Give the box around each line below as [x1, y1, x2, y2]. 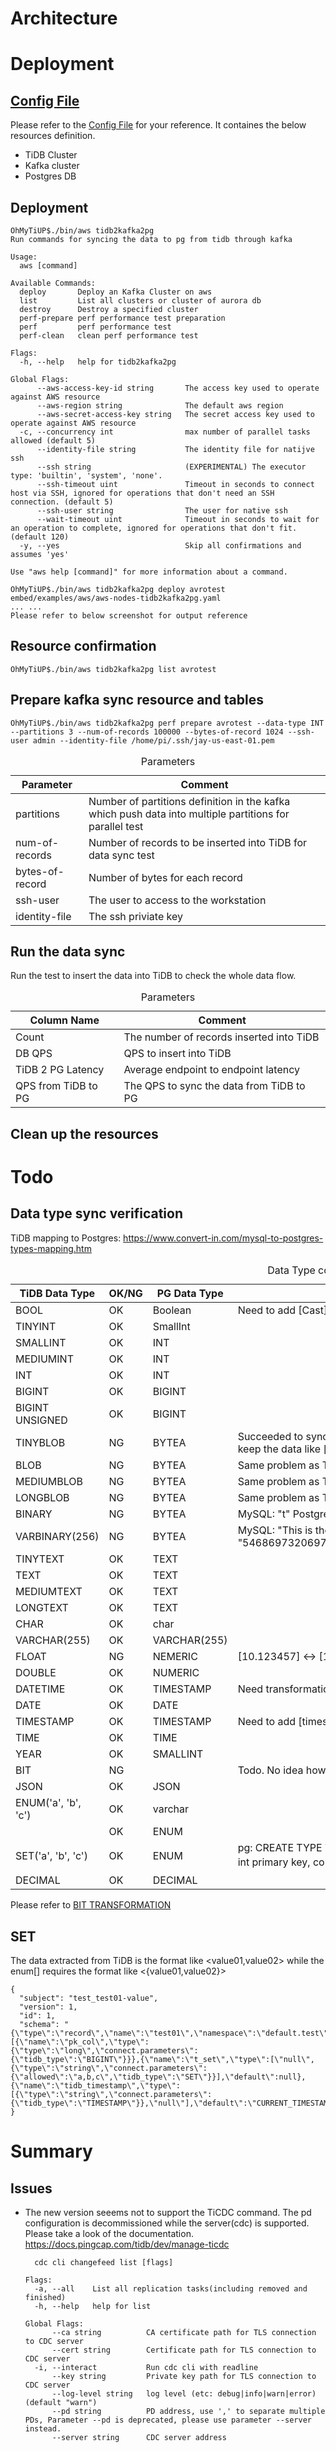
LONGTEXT [15, 1600, 69, 1614]
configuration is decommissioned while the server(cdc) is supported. [24, 2217, 310, 2229]
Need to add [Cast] [237, 1303, 328, 1317]
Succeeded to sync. [237, 1429, 332, 1443]
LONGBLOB [15, 1490, 70, 1504]
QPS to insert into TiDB [123, 1047, 232, 1061]
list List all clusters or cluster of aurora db [19, 296, 262, 306]
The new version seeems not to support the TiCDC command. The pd [24, 2207, 312, 2219]
